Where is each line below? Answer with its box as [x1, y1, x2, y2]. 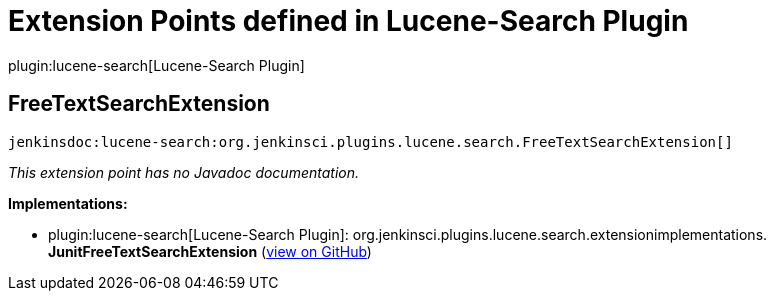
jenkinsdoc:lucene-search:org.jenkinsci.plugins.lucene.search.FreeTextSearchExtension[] [8, 133, 733, 150]
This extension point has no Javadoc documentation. [8, 163, 360, 181]
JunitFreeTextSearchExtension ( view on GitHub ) [48, 242, 372, 260]
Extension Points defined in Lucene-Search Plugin [8, 4, 689, 38]
